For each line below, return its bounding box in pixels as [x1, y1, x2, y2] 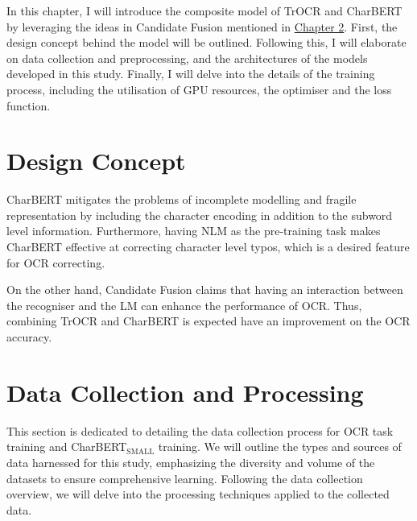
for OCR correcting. [6, 254, 105, 271]
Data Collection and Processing [6, 375, 364, 408]
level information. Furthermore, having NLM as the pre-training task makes [6, 222, 381, 239]
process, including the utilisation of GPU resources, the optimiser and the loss [6, 81, 392, 97]
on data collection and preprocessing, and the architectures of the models [6, 49, 368, 66]
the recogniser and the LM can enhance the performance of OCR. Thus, [6, 296, 362, 313]
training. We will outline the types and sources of [158, 438, 402, 455]
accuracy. [6, 329, 52, 345]
